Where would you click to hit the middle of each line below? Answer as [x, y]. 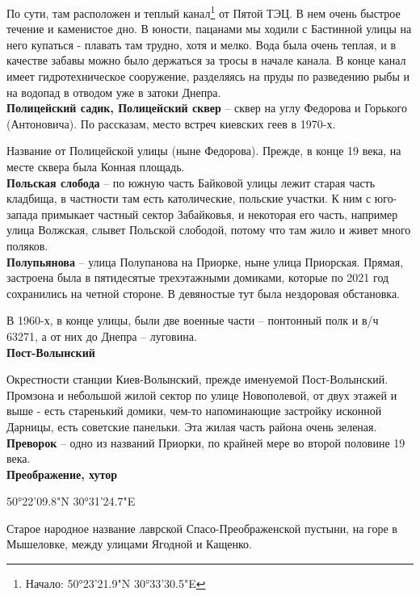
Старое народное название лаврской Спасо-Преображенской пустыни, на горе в [202, 528]
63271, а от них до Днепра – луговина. [102, 336]
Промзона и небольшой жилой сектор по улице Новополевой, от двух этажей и [202, 395]
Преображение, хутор [62, 474]
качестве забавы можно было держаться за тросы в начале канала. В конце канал [206, 60]
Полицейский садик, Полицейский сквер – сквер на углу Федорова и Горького [207, 108]
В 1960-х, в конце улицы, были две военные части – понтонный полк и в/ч [193, 320]
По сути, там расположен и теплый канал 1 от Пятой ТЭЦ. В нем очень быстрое [204, 12]
